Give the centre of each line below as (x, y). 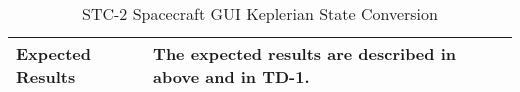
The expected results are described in (304, 53)
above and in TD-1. (231, 76)
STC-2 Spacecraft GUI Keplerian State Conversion (260, 13)
